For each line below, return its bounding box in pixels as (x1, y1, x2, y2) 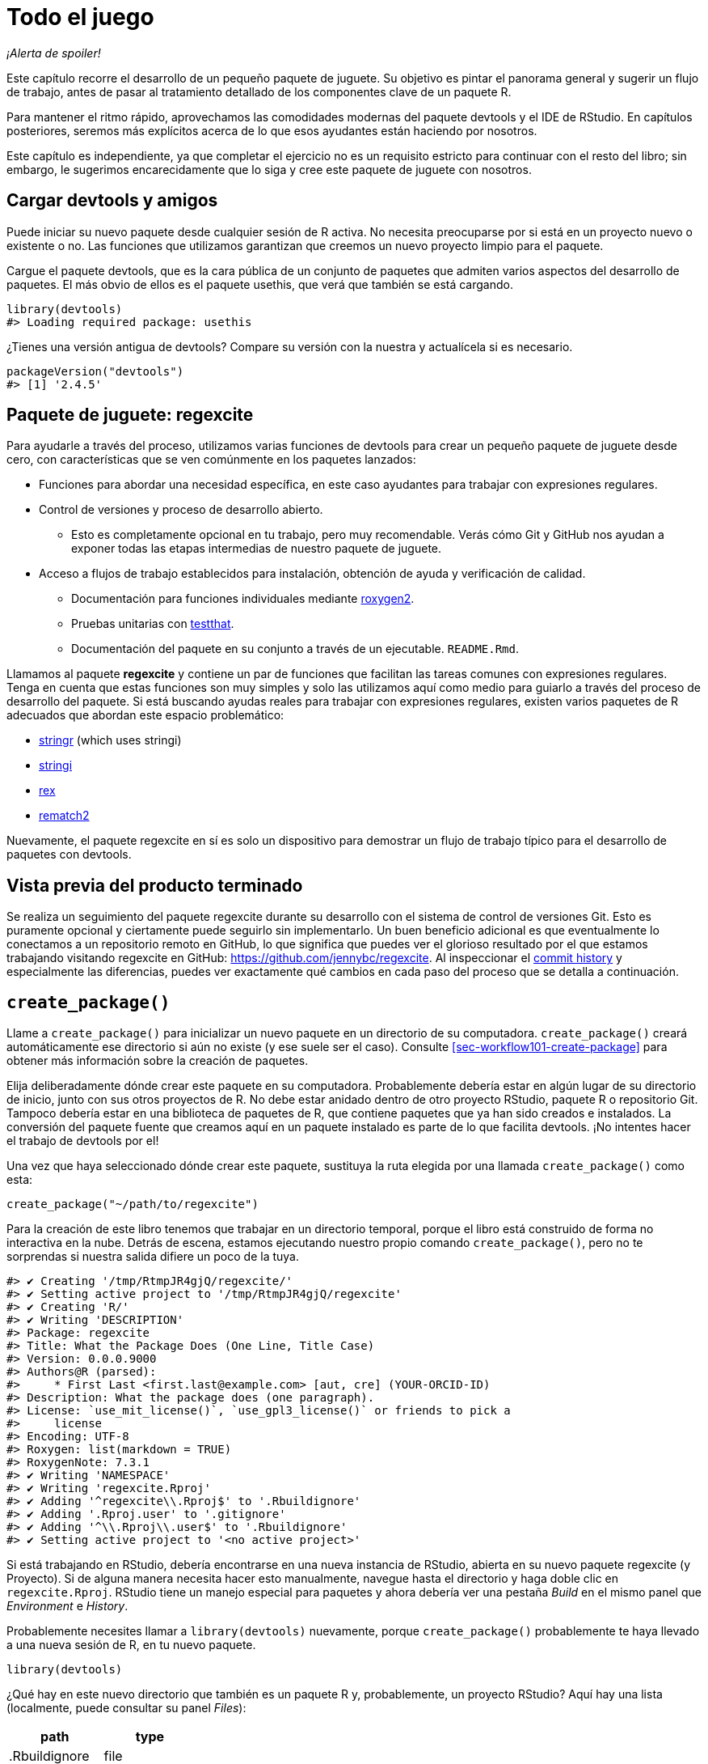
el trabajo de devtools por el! (6, 1134, 159, 1148)
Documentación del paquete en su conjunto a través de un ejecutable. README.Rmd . (71, 642, 520, 656)
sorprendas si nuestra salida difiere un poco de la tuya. (6, 1249, 299, 1264)
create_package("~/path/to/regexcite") (6, 1198, 259, 1211)
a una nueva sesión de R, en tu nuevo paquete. (6, 1638, 256, 1652)
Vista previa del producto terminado (6, 875, 303, 896)
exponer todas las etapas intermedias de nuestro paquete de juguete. (71, 541, 442, 556)
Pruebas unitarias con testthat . (71, 617, 234, 631)
